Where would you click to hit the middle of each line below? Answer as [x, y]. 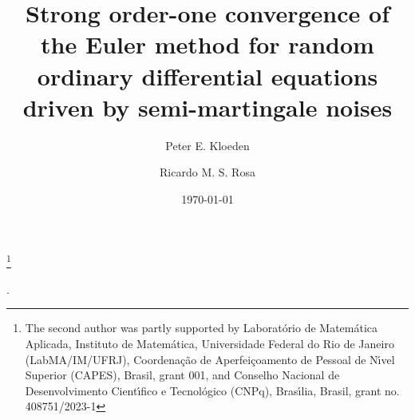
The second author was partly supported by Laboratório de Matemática [202, 328]
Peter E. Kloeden [207, 145]
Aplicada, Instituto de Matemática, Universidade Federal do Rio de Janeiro [209, 343]
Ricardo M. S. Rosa [207, 172]
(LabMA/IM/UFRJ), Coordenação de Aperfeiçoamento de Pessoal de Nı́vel [210, 359]
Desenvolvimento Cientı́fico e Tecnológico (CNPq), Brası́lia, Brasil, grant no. [212, 390]
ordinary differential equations [207, 75]
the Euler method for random [207, 44]
